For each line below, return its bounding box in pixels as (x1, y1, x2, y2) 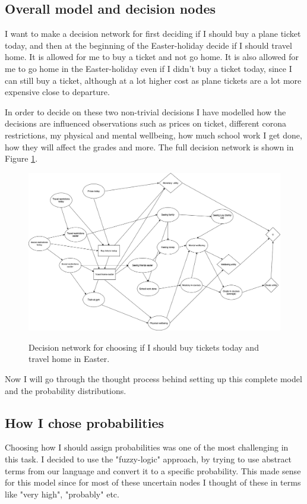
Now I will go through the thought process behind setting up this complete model (5, 372, 302, 385)
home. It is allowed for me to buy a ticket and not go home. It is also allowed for (5, 51, 299, 63)
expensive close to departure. (5, 86, 110, 98)
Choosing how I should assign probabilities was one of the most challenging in (5, 441, 289, 453)
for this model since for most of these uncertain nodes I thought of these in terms (5, 476, 301, 489)
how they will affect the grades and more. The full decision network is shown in (5, 140, 294, 153)
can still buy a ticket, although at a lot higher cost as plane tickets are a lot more (5, 74, 302, 86)
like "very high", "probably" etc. (5, 487, 119, 500)
